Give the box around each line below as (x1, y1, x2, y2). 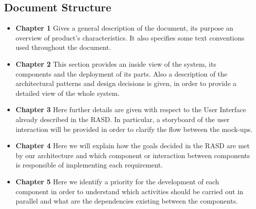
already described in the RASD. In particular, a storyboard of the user (15, 114, 230, 124)
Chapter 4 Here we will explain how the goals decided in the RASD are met (15, 140, 250, 151)
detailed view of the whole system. (15, 87, 120, 98)
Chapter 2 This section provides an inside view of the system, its (15, 58, 217, 69)
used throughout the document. (15, 42, 111, 52)
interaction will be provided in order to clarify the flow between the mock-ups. (15, 124, 253, 134)
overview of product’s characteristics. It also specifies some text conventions (15, 32, 245, 42)
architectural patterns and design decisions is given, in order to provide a (15, 78, 237, 88)
